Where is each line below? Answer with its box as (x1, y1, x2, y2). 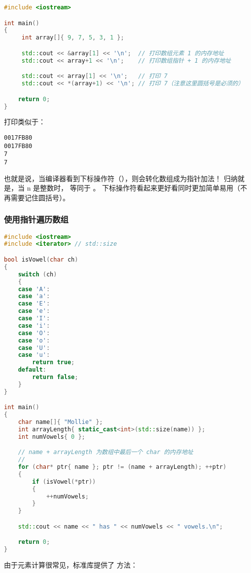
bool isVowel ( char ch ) (4, 256, 78, 263)
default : (18, 366, 46, 374)
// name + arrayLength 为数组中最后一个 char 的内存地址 (18, 449, 193, 456)
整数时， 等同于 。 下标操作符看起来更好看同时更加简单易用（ (40, 183, 241, 193)
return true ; (32, 359, 75, 366)
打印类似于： (4, 116, 45, 127)
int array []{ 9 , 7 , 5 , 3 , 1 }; (21, 34, 124, 41)
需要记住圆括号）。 (10, 192, 70, 202)
